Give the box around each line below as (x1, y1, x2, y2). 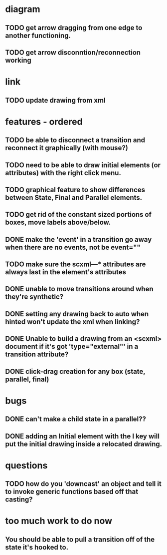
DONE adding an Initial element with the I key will (5, 432, 160, 440)
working (5, 56, 31, 65)
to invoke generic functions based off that (5, 487, 139, 496)
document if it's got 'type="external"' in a (5, 342, 139, 351)
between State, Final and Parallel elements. (5, 193, 143, 202)
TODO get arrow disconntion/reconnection (5, 48, 141, 57)
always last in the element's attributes (5, 268, 126, 276)
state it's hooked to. (5, 543, 69, 551)
